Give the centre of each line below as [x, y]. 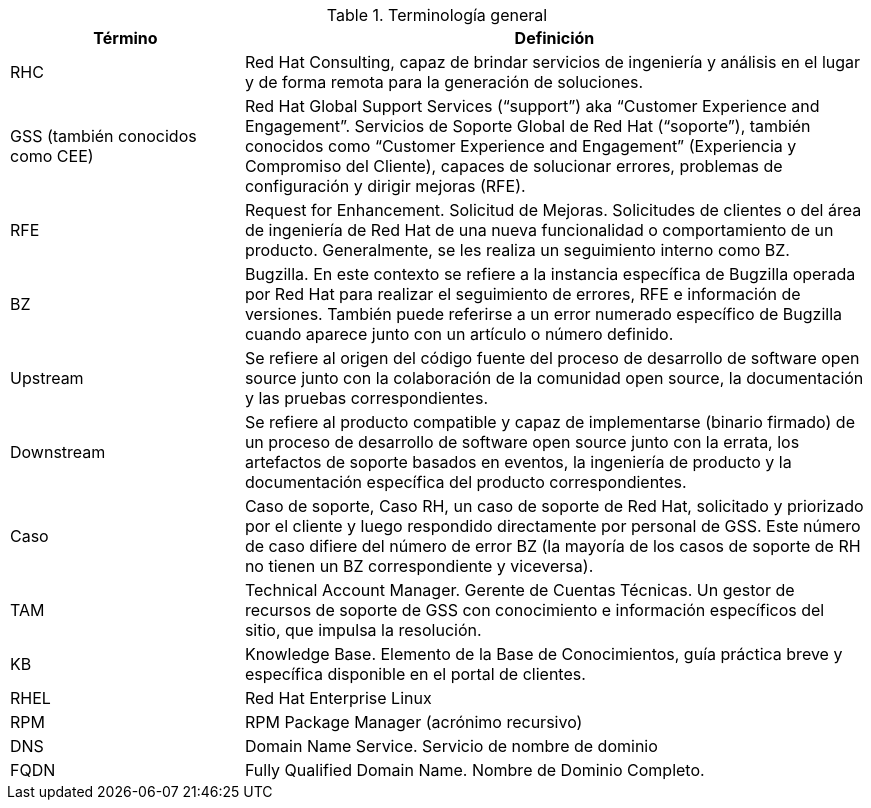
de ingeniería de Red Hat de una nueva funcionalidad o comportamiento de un [539, 230]
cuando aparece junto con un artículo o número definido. [459, 334]
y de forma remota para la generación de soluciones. [444, 82]
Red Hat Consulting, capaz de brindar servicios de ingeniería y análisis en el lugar [552, 62]
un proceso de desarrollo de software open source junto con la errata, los [522, 442]
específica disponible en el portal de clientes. [415, 674]
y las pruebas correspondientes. [366, 398]
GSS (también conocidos [103, 136]
